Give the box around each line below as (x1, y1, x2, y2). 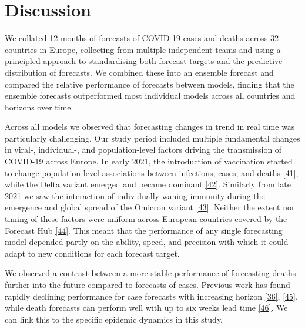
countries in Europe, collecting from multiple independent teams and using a (5, 43, 281, 55)
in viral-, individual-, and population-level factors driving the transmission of (5, 143, 282, 156)
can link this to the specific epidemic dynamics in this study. (5, 313, 223, 325)
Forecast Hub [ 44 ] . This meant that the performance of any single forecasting (5, 224, 283, 236)
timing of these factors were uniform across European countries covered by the (5, 213, 287, 225)
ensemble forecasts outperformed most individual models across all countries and (5, 89, 296, 102)
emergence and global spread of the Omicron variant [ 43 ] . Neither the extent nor (5, 201, 295, 213)
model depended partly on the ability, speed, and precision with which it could (5, 236, 289, 248)
